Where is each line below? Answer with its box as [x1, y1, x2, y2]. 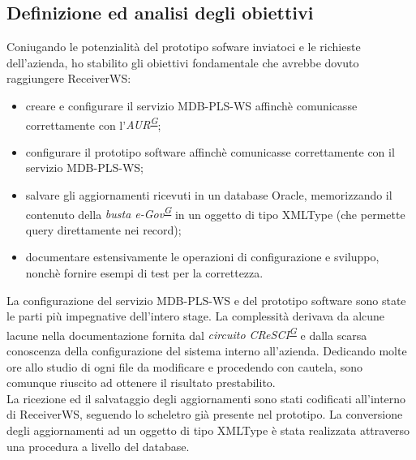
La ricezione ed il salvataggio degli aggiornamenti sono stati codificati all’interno [6, 389, 406, 406]
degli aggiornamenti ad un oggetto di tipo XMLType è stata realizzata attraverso [6, 422, 410, 439]
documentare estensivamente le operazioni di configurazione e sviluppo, [25, 248, 380, 265]
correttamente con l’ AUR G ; [25, 114, 161, 133]
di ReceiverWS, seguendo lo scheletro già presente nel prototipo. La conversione [6, 406, 403, 423]
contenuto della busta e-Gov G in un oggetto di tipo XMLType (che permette [25, 203, 405, 222]
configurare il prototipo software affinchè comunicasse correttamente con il [25, 143, 395, 160]
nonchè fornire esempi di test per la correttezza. [25, 264, 264, 282]
